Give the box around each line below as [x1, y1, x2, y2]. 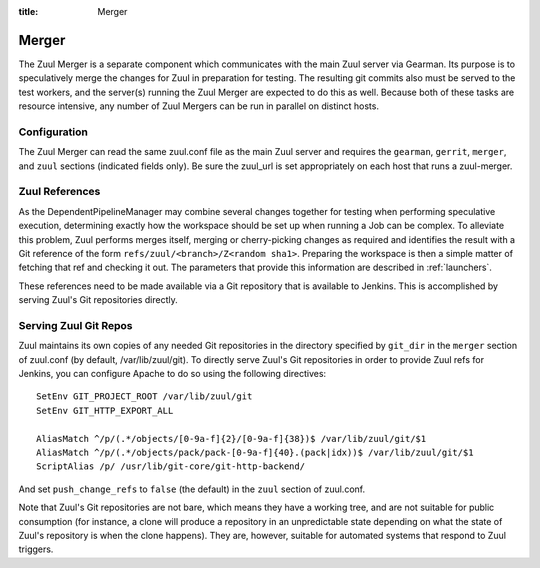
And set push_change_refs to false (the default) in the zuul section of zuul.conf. [18, 483, 365, 495]
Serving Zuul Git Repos [18, 318, 133, 332]
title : [18, 6, 39, 17]
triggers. [18, 543, 54, 555]
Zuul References [18, 185, 101, 199]
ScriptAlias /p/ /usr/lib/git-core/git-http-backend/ [36, 461, 305, 472]
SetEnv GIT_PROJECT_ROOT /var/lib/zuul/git [36, 391, 253, 402]
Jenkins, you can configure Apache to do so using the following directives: [18, 368, 327, 380]
